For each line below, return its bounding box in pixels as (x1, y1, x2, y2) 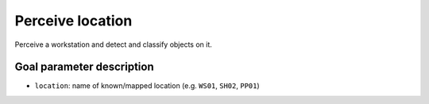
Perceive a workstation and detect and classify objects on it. (14, 40, 212, 49)
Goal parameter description (14, 60, 154, 74)
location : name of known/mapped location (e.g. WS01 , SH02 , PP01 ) (34, 81, 260, 91)
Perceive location (14, 12, 133, 29)
